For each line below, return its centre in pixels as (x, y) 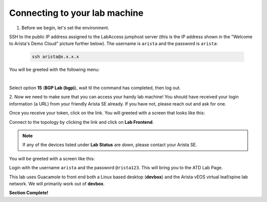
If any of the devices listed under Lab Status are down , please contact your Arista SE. (110, 145)
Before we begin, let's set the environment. (66, 28)
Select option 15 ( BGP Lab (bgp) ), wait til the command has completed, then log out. (95, 88)
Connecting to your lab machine (76, 13)
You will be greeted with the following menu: (54, 70)
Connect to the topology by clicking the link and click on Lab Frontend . (82, 122)
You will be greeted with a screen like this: (52, 158)
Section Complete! (29, 193)
